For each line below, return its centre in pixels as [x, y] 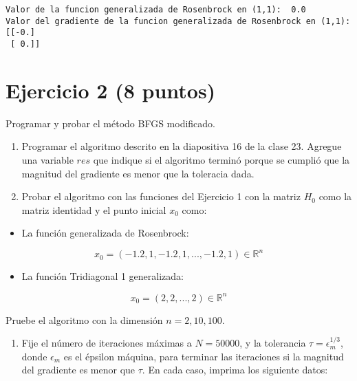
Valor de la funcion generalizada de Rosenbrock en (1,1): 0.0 [156, 10]
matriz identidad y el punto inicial [94, 209]
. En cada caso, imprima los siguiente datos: [235, 370]
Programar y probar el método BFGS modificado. [111, 123]
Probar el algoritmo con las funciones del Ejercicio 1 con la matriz [161, 196]
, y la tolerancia [273, 343]
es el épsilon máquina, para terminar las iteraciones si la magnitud [204, 356]
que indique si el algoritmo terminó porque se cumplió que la [221, 159]
